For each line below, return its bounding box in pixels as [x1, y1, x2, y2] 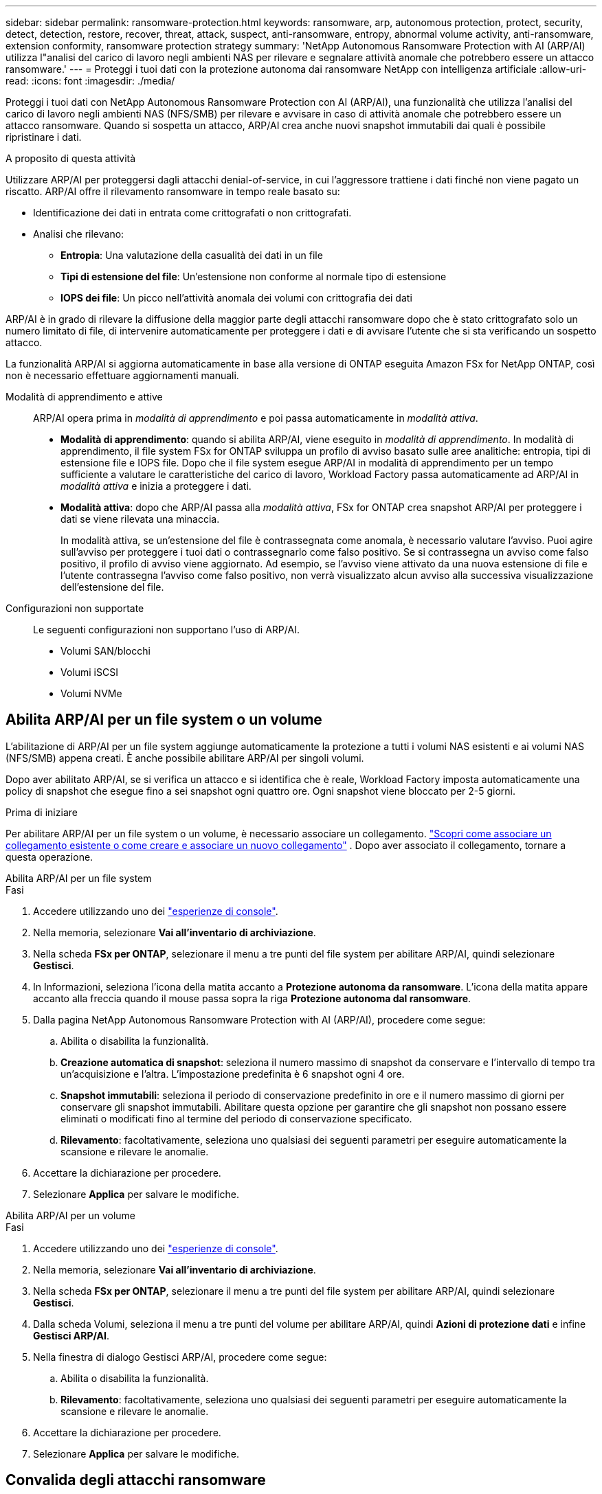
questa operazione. [5, 850, 93, 863]
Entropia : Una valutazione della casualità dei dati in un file [60, 249, 323, 261]
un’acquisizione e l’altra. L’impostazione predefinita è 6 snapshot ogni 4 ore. [60, 1067, 405, 1080]
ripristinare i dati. [5, 131, 82, 143]
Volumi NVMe [60, 688, 122, 699]
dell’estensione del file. [60, 581, 164, 593]
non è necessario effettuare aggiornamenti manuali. [5, 370, 239, 381]
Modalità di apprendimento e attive [5, 391, 163, 403]
